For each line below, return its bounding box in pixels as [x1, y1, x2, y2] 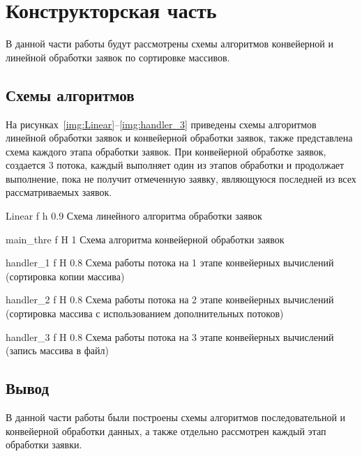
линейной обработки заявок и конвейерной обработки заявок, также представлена [6, 130, 353, 145]
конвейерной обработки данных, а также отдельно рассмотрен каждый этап [6, 423, 326, 438]
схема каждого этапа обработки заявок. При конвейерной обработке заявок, [6, 144, 326, 158]
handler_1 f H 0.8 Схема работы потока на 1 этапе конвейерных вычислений [6, 255, 334, 270]
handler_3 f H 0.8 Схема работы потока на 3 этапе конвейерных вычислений [6, 329, 334, 344]
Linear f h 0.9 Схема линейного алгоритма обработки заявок [6, 208, 262, 223]
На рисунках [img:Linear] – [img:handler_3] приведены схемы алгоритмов [6, 116, 317, 131]
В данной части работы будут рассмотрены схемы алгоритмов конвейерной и [6, 36, 333, 51]
